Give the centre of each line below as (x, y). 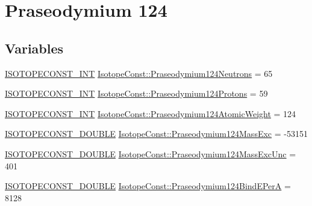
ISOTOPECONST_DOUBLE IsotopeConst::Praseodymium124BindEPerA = (148, 186)
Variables (34, 48)
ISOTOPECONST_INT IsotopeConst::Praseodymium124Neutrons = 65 (139, 73)
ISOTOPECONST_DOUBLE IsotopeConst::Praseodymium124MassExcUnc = (151, 153)
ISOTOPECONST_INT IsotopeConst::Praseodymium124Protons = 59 (136, 93)
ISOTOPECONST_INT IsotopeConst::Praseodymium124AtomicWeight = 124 (151, 113)
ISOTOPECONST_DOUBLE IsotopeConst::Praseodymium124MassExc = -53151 (156, 134)
